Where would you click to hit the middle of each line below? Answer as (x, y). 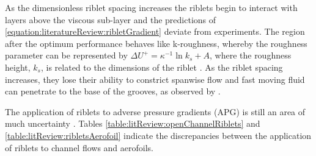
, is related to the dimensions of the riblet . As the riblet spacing (162, 67)
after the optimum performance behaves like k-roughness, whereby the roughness (156, 43)
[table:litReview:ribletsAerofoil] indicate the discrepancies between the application (158, 135)
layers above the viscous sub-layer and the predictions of (111, 19)
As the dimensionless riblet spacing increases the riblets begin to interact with (151, 7)
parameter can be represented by (66, 55)
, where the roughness (251, 55)
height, (18, 67)
